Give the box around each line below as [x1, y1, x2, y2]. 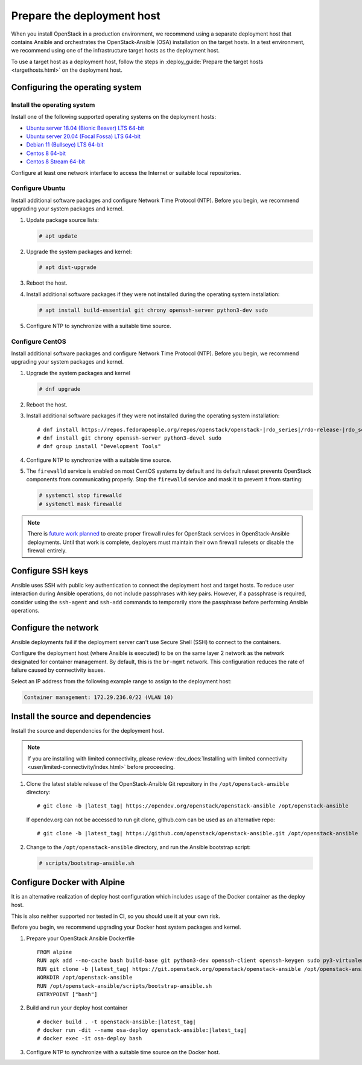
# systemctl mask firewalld [39, 501, 122, 507]
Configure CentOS [11, 337, 66, 346]
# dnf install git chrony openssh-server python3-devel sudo [37, 434, 221, 441]
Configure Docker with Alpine [11, 877, 125, 887]
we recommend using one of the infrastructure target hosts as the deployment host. [11, 47, 220, 54]
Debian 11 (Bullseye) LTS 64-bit [26, 141, 104, 148]
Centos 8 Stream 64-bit [26, 158, 86, 165]
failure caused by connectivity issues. [11, 666, 106, 674]
